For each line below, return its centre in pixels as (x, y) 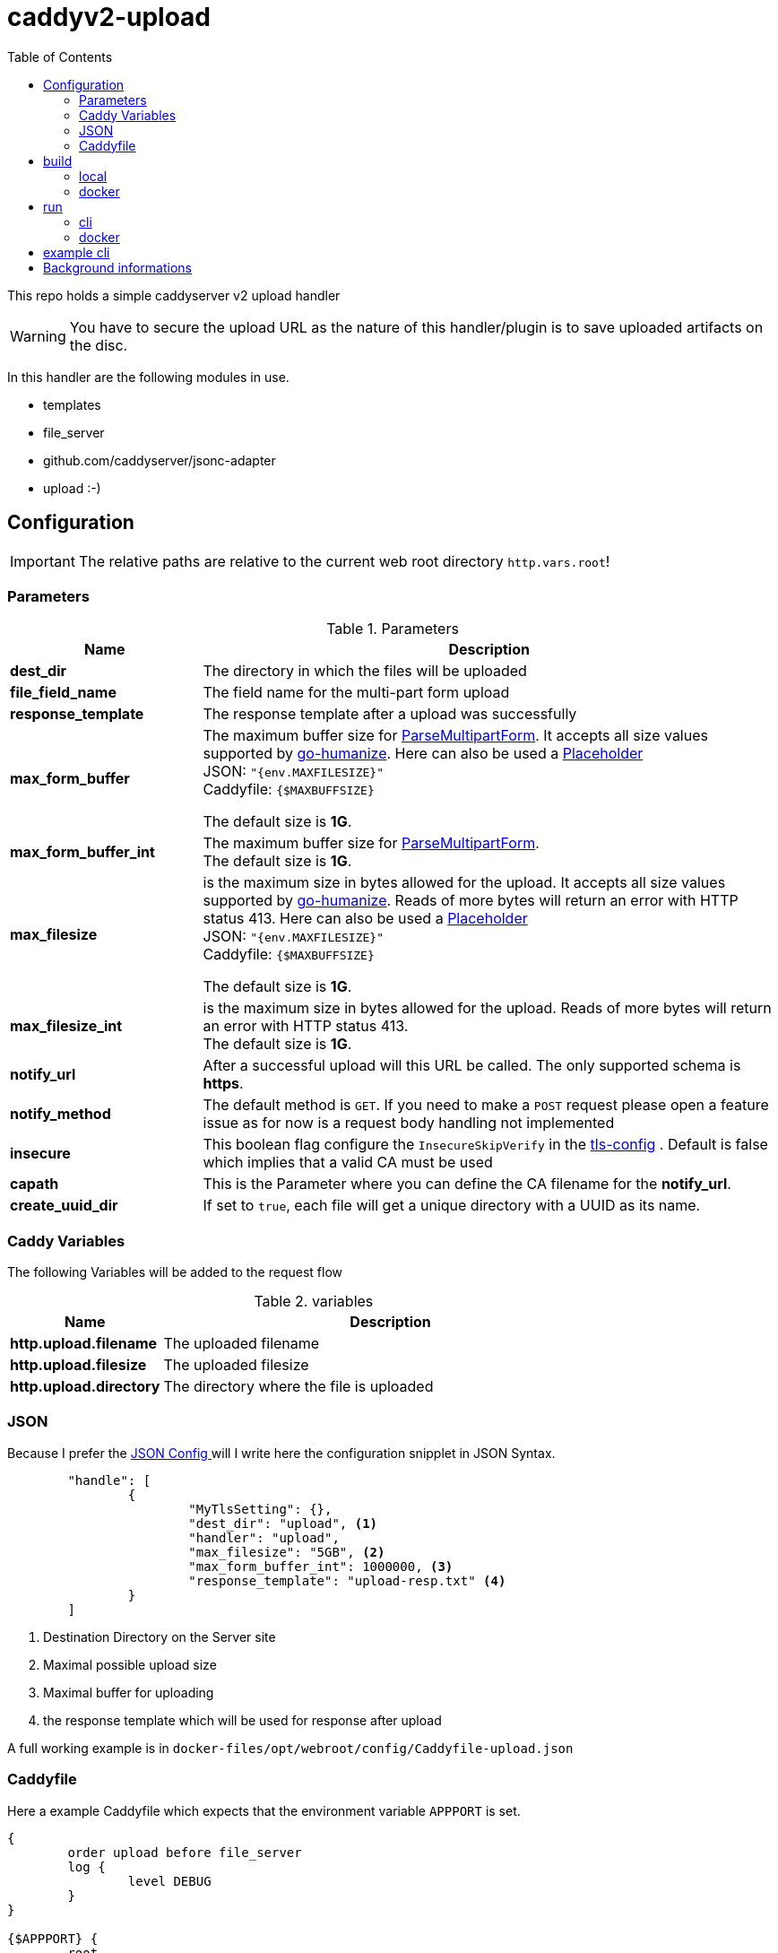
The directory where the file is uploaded (298, 1387)
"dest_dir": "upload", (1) (283, 1523)
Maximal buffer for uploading (129, 1692)
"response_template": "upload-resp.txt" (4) (347, 1580)
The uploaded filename (242, 1344)
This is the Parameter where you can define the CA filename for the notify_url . (467, 1184)
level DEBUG (169, 1881)
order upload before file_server (185, 1852)
